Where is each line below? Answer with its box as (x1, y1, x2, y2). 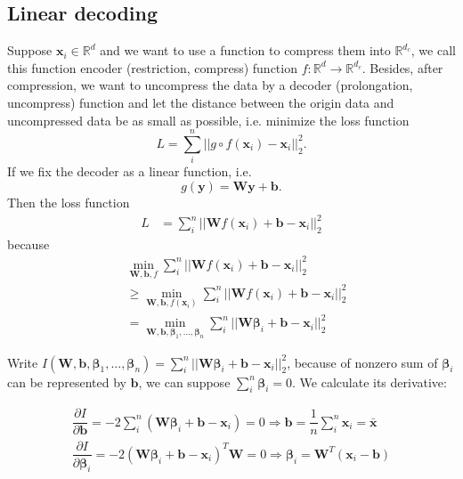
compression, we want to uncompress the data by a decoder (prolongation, (7, 76, 413, 94)
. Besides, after (361, 58, 443, 77)
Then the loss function (7, 192, 130, 211)
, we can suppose (138, 372, 231, 391)
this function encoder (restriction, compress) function (7, 58, 297, 77)
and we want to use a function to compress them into (100, 41, 391, 60)
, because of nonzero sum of (287, 353, 438, 371)
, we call (410, 41, 456, 60)
